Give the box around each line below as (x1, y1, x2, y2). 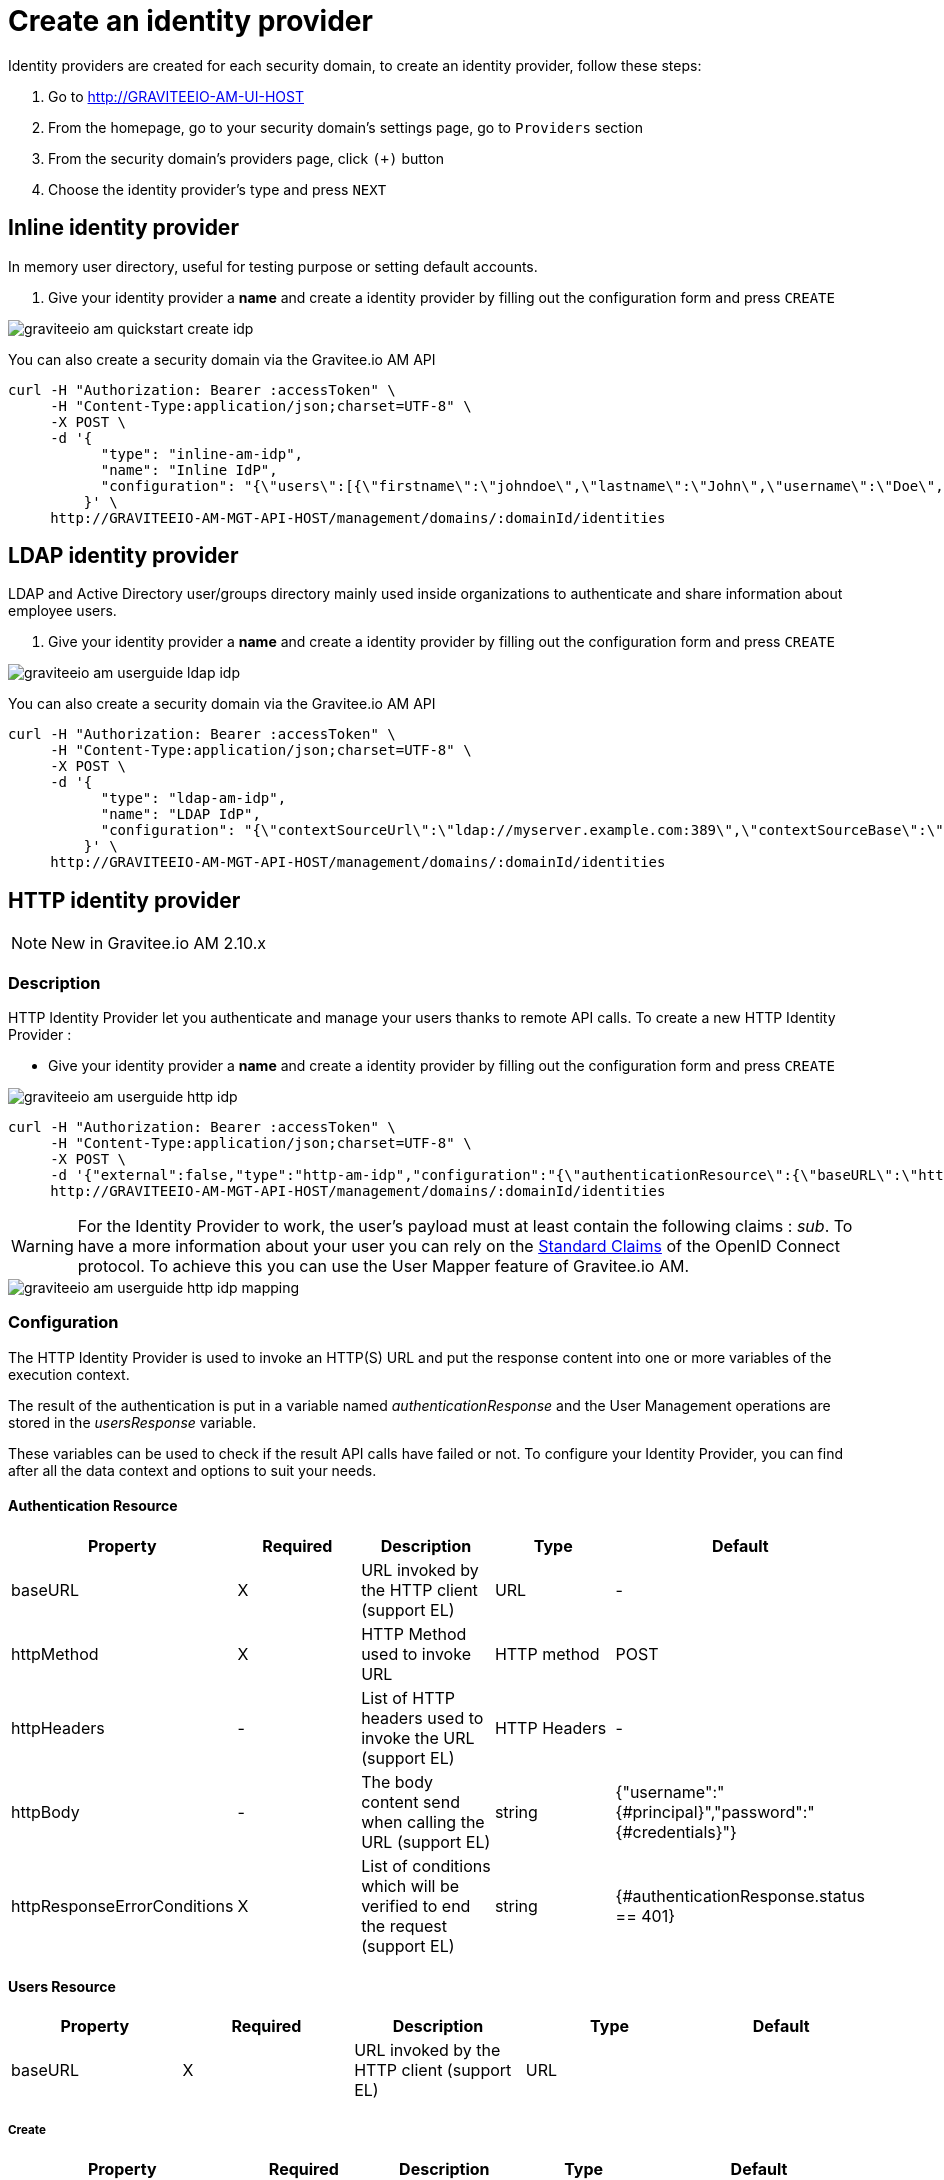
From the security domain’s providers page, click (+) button (48, 149, 444, 167)
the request (361, 1916, 448, 1936)
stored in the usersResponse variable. (8, 1413, 257, 1431)
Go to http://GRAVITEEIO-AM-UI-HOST (48, 87, 304, 105)
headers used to (361, 1708, 484, 1728)
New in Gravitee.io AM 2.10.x (51, 933, 266, 954)
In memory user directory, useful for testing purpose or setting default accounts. (8, 257, 538, 275)
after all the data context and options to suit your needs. (8, 1461, 377, 1479)
